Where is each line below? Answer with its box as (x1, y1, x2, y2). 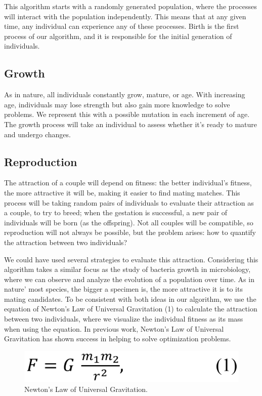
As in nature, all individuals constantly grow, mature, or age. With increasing (4, 89, 245, 100)
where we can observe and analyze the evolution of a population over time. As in (4, 273, 254, 284)
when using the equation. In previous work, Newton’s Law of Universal (4, 323, 224, 334)
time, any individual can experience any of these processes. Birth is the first (4, 21, 239, 31)
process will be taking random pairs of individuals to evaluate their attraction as (4, 197, 254, 208)
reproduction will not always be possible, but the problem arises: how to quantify (4, 227, 256, 237)
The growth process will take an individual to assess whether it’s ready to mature (4, 118, 257, 129)
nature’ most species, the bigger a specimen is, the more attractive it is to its (4, 284, 243, 294)
